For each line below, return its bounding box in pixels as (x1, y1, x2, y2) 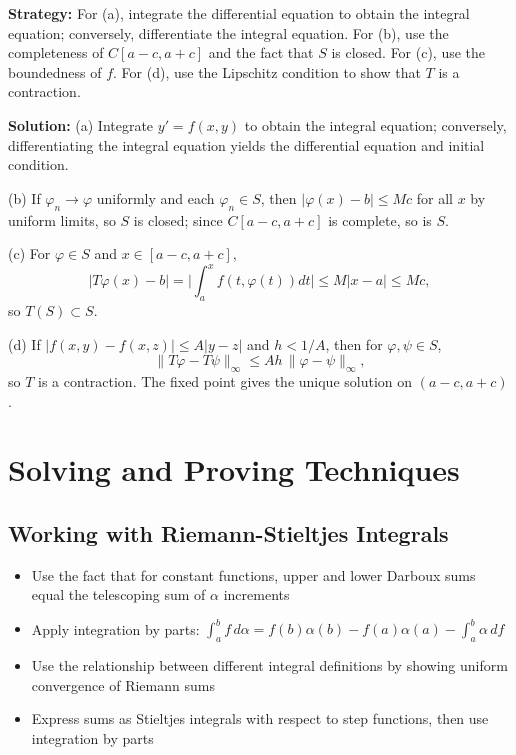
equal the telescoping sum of (31, 584, 206, 605)
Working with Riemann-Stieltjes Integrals (8, 517, 449, 548)
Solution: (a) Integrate (8, 114, 154, 135)
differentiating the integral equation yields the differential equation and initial (8, 134, 485, 155)
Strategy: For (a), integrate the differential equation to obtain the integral (8, 3, 470, 23)
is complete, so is (328, 209, 432, 230)
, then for (325, 333, 383, 354)
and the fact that (208, 42, 314, 63)
